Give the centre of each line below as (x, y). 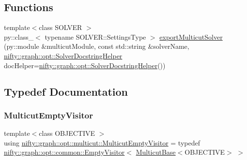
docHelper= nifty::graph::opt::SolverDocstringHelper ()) (85, 65)
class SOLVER (61, 27)
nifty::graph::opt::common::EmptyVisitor (64, 152)
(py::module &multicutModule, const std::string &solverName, (97, 46)
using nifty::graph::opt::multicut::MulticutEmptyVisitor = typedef (102, 142)
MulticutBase (156, 152)
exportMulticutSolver (191, 36)
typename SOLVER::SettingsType (95, 36)
